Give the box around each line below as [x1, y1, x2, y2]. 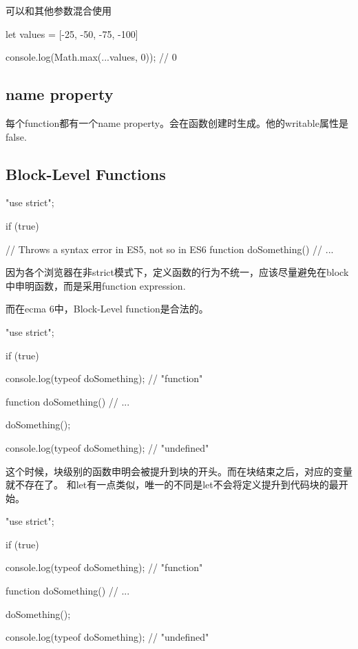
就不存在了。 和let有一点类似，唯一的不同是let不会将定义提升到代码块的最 [6, 477, 339, 492]
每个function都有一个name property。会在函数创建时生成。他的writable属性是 [6, 115, 348, 130]
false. [6, 129, 27, 143]
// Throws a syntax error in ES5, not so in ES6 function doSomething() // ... [6, 241, 334, 256]
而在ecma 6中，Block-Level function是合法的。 [6, 301, 209, 316]
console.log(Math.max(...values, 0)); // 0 [6, 50, 177, 64]
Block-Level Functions [6, 163, 166, 184]
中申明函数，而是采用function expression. [6, 278, 186, 292]
